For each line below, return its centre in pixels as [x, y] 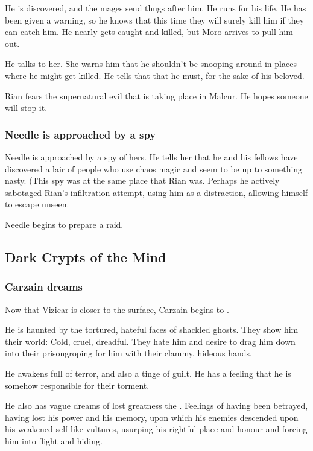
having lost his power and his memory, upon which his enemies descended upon [152, 417]
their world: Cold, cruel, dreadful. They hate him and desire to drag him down [150, 341]
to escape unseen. [37, 204]
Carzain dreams [44, 287]
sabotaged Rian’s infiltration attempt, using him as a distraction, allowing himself [156, 192]
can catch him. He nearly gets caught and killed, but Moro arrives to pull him [149, 32]
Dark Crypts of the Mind [86, 257]
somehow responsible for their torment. [77, 385]
